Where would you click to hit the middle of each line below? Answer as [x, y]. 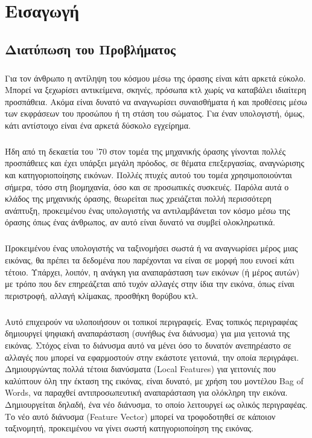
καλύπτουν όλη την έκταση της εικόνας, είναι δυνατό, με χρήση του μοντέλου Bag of [154, 380]
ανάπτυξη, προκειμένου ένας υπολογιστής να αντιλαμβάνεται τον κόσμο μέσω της [148, 210]
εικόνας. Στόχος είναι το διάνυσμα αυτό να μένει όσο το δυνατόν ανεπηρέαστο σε [148, 345]
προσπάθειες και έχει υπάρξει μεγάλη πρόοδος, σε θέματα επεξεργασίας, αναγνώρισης [154, 163]
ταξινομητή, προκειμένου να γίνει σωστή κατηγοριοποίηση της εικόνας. [129, 428]
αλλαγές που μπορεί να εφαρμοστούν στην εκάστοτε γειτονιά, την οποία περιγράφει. [152, 357]
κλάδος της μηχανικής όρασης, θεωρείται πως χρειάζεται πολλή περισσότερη [138, 198]
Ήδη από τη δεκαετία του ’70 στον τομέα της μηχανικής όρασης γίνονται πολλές [145, 151]
